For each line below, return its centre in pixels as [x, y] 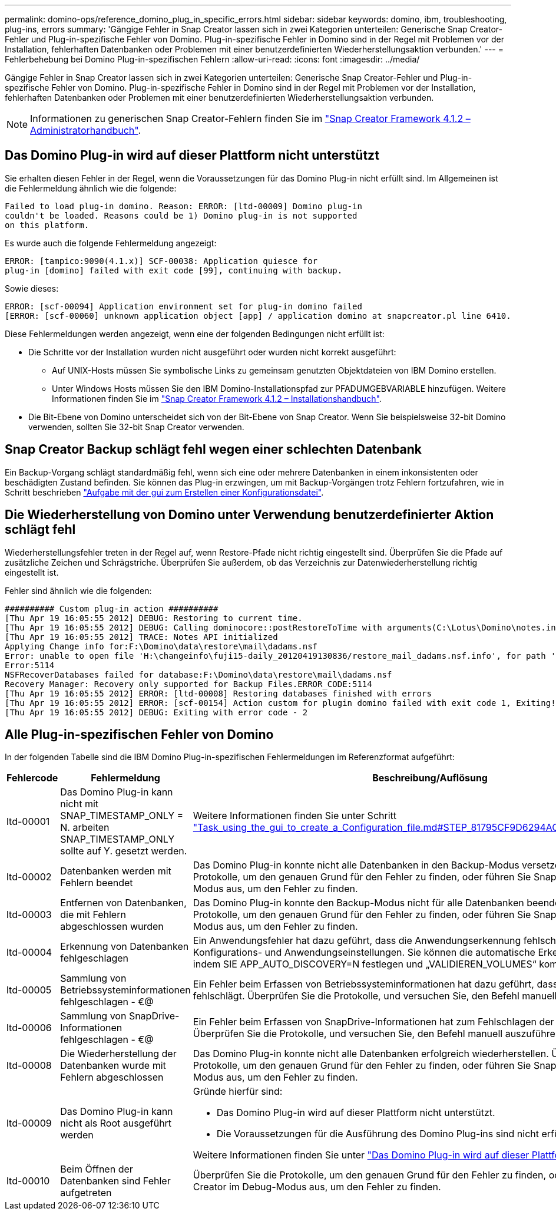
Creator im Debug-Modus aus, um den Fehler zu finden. [317, 1187]
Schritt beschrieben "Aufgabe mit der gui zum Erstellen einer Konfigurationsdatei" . [164, 492]
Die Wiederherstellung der [118, 1054]
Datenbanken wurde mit [113, 1066]
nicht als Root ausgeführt [116, 1123]
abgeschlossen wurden [112, 927]
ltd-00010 [28, 1181]
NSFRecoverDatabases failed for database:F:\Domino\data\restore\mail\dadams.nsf [198, 674]
